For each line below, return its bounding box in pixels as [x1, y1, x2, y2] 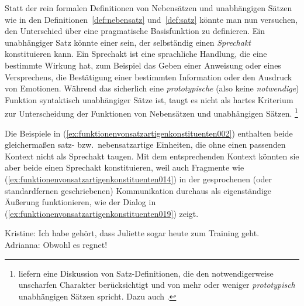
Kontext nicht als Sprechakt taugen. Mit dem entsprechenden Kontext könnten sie [5, 149, 299, 162]
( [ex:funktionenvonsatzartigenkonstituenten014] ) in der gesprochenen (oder [5, 172, 272, 185]
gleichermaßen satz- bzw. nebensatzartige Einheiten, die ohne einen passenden [5, 138, 286, 151]
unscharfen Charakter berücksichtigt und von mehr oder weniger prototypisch [18, 278, 295, 291]
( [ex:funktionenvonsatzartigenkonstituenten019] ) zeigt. [5, 207, 199, 219]
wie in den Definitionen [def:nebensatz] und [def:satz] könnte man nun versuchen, [5, 13, 298, 25]
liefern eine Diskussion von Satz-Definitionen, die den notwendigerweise [18, 267, 274, 279]
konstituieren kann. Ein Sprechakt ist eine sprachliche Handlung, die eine [5, 47, 267, 60]
